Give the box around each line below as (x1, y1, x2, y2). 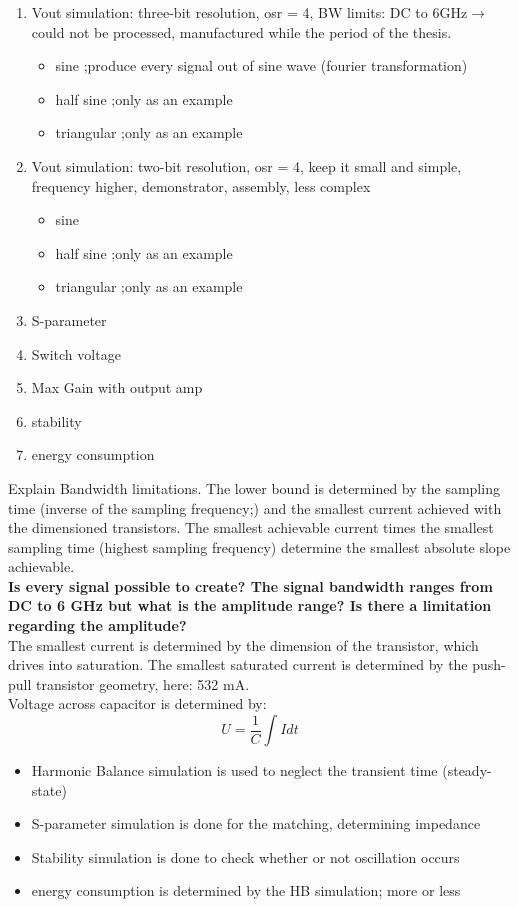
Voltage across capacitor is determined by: (8, 693, 267, 714)
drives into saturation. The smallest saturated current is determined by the (8, 654, 468, 675)
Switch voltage (31, 343, 121, 364)
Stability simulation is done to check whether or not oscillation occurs (31, 846, 460, 867)
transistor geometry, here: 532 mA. (36, 673, 250, 694)
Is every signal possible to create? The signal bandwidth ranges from (8, 575, 493, 596)
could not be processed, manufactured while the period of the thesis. (31, 21, 452, 42)
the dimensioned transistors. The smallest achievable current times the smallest (8, 517, 494, 538)
